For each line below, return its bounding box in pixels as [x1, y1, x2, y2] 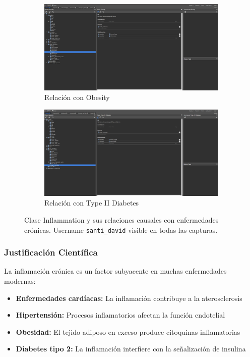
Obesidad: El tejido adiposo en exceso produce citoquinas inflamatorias [16, 326, 240, 337]
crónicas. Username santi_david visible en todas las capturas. [24, 224, 218, 235]
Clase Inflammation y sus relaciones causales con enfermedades [24, 215, 219, 225]
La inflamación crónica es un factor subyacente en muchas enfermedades [4, 266, 227, 276]
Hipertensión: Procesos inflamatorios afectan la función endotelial [16, 310, 225, 320]
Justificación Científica [4, 246, 98, 259]
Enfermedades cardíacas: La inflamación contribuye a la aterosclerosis [16, 292, 242, 303]
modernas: [4, 276, 36, 286]
